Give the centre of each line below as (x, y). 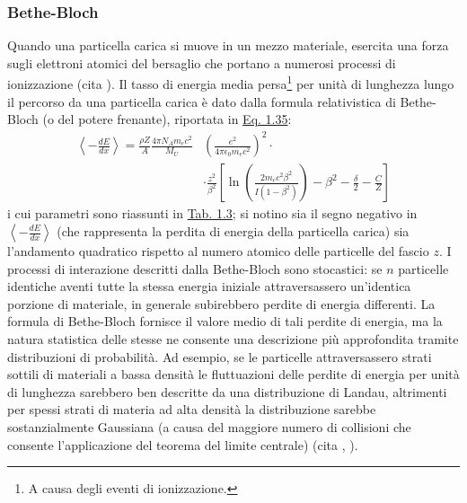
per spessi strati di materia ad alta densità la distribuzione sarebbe (192, 409)
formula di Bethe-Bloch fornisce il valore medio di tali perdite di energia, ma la (225, 321)
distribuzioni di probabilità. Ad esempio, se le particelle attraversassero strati (220, 356)
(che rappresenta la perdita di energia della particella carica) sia (233, 231)
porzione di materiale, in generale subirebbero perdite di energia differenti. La (221, 303)
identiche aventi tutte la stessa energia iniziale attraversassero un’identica (209, 286)
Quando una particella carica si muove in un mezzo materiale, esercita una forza (228, 45)
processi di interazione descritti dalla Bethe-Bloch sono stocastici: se (195, 268)
